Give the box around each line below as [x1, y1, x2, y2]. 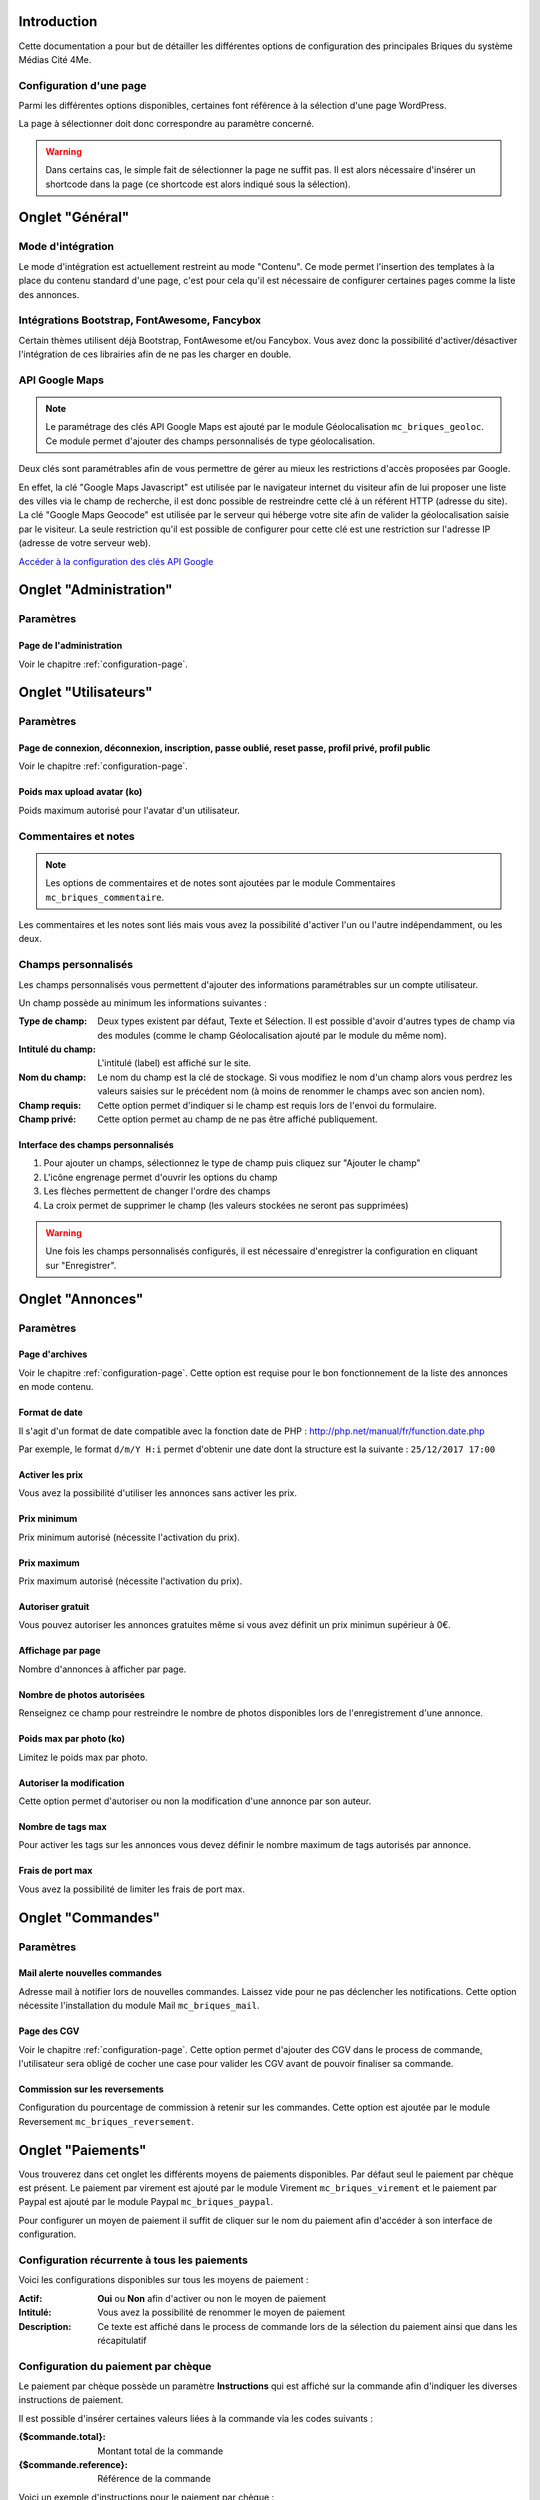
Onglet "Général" [18, 209, 130, 226]
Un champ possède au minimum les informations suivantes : [18, 996, 267, 1009]
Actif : [18, 2292, 43, 2304]
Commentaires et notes [18, 829, 135, 843]
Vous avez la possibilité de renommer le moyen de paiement [97, 2306, 345, 2319]
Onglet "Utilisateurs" [18, 684, 153, 701]
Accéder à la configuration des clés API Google [18, 555, 214, 567]
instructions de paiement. [18, 2394, 124, 2406]
